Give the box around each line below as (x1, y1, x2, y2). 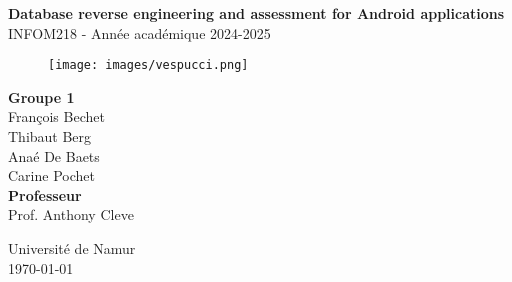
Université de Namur (8, 238, 136, 258)
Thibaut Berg (8, 126, 92, 147)
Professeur (8, 184, 82, 205)
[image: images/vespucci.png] (48, 58, 249, 73)
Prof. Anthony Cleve (8, 204, 134, 225)
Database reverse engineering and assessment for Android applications (8, 3, 505, 23)
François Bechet (8, 106, 105, 127)
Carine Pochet (8, 165, 95, 186)
